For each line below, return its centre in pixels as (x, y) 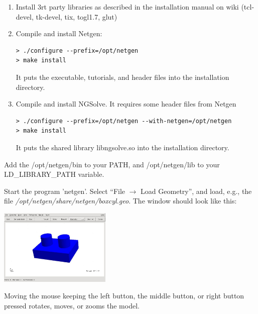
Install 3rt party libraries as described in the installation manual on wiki (127, 7)
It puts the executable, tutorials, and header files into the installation (122, 77)
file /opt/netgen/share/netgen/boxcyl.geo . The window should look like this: (120, 201)
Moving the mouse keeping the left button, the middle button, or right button (124, 296)
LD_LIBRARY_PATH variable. (54, 174)
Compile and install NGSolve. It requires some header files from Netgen (126, 104)
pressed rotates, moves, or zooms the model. (72, 305)
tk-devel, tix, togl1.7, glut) (77, 16)
